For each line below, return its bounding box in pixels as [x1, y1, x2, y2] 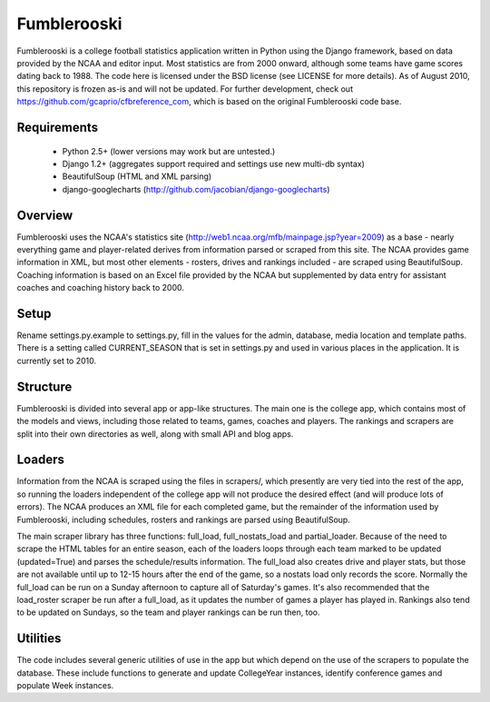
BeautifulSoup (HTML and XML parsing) [62, 171, 212, 182]
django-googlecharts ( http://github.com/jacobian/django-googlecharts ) [62, 183, 330, 194]
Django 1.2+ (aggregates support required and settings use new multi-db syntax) [62, 158, 365, 169]
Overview [16, 207, 73, 222]
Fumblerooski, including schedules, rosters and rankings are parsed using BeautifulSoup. [16, 514, 351, 525]
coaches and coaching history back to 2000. [16, 282, 185, 293]
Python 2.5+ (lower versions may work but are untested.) [62, 145, 276, 156]
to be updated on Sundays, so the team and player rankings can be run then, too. [16, 607, 320, 618]
